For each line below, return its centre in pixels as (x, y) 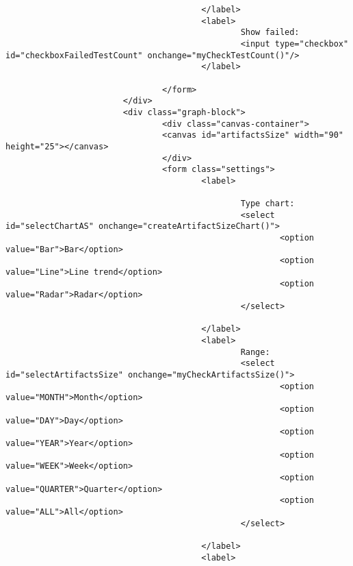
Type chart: (267, 204)
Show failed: (270, 33)
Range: (255, 352)
